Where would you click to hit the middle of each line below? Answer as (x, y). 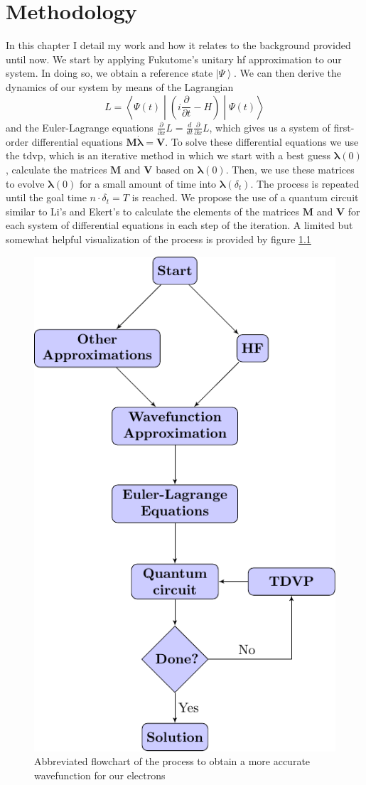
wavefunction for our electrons (100, 775)
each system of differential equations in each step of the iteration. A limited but (179, 225)
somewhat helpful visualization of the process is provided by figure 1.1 (158, 239)
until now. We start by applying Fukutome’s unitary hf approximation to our (174, 59)
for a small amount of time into (148, 183)
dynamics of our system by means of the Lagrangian (120, 86)
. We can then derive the (287, 73)
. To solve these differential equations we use (262, 141)
